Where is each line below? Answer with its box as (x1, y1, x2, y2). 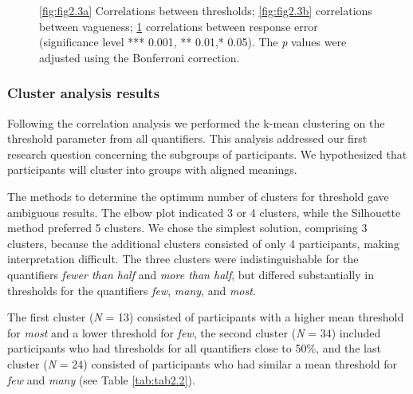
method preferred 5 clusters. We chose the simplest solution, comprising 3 (7, 219, 368, 236)
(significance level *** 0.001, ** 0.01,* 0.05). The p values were (39, 33, 347, 50)
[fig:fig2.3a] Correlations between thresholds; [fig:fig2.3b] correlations (39, 2, 372, 18)
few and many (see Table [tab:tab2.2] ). (7, 371, 195, 388)
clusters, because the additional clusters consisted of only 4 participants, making (7, 234, 399, 251)
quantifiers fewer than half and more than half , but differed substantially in (7, 266, 374, 282)
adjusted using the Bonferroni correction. (39, 49, 240, 65)
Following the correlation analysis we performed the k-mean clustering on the (7, 114, 385, 131)
